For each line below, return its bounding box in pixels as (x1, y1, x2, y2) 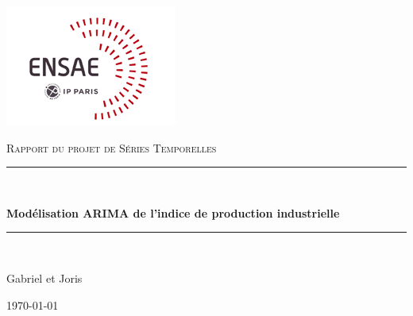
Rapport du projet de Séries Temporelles (6, 139, 217, 156)
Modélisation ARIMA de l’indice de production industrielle (6, 204, 340, 221)
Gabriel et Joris (6, 269, 83, 286)
